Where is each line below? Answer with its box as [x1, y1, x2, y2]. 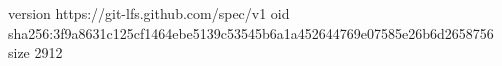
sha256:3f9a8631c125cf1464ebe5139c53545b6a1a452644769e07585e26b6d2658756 [8, 22, 494, 43]
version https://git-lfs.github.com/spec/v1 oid [8, 3, 290, 23]
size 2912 [8, 42, 63, 63]
